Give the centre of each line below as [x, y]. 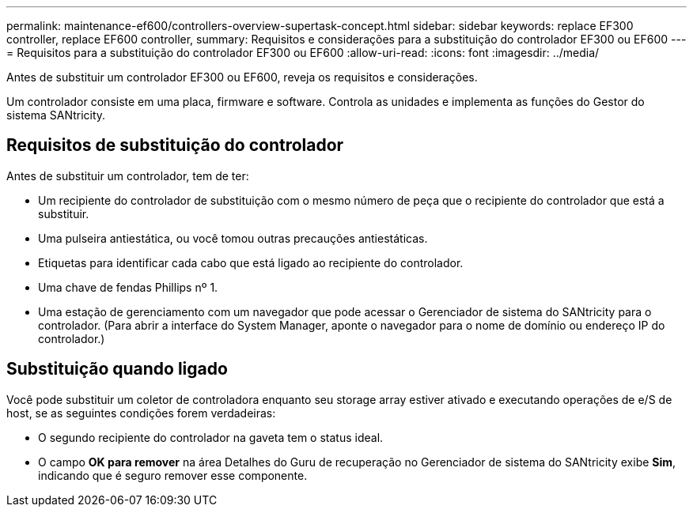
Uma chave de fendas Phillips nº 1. [128, 287]
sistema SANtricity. [56, 115]
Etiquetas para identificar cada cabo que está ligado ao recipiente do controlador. [251, 262]
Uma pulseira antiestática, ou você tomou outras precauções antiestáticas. [233, 238]
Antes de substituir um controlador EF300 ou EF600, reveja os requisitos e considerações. [242, 77]
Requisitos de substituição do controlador [175, 145]
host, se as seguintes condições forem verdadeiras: [141, 413]
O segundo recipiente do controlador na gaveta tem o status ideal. [211, 437]
